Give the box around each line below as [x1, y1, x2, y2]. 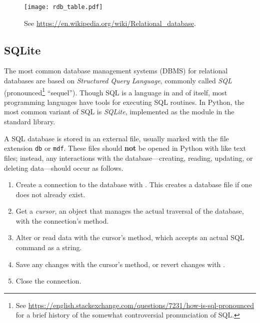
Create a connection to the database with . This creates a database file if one [15, 179, 252, 190]
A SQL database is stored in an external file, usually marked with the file [4, 133, 229, 143]
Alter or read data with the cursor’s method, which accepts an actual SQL [15, 232, 244, 243]
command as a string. [15, 242, 82, 253]
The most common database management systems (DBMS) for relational [4, 65, 228, 76]
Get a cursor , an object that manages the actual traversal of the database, [15, 206, 244, 216]
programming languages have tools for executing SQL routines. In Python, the [4, 96, 244, 107]
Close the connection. [15, 276, 81, 286]
